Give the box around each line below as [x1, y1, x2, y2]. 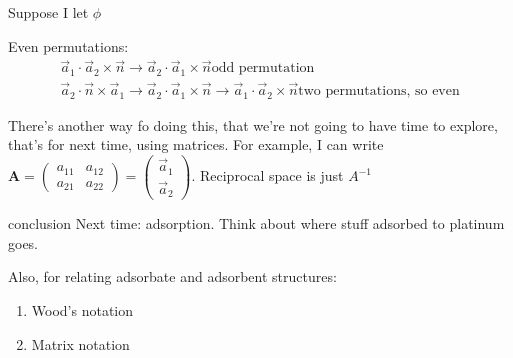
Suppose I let [8, 2, 89, 22]
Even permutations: [8, 35, 129, 56]
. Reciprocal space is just [191, 165, 344, 186]
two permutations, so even [298, 84, 460, 99]
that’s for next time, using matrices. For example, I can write [8, 134, 384, 155]
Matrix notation [31, 333, 130, 354]
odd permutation [211, 61, 315, 76]
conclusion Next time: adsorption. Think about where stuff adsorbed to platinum [8, 213, 505, 234]
